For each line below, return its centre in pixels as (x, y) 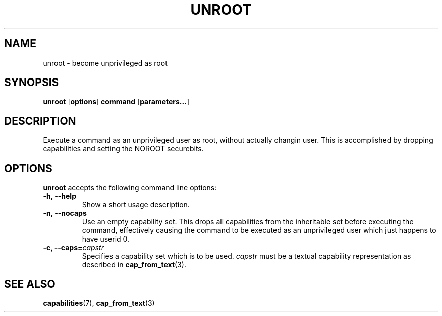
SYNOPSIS (32, 83)
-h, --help (60, 196)
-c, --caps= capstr (73, 248)
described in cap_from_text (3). (134, 265)
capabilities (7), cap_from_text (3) (99, 303)
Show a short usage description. (136, 205)
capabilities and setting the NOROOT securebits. (123, 149)
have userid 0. (106, 239)
